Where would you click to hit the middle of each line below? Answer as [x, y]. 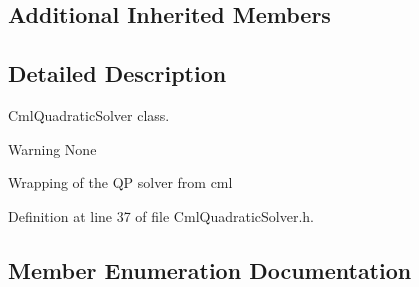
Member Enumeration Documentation [210, 269]
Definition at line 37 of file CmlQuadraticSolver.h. [161, 215]
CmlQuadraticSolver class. [89, 114]
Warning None [52, 148]
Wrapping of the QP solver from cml [120, 182]
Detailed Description [117, 73]
